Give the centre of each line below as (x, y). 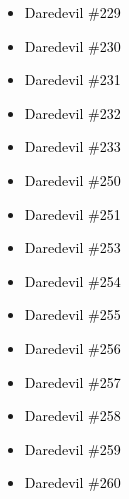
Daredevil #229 (72, 12)
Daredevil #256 (72, 347)
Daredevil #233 (72, 146)
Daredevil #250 (72, 179)
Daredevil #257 (72, 381)
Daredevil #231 (72, 79)
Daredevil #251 (72, 213)
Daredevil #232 (72, 112)
